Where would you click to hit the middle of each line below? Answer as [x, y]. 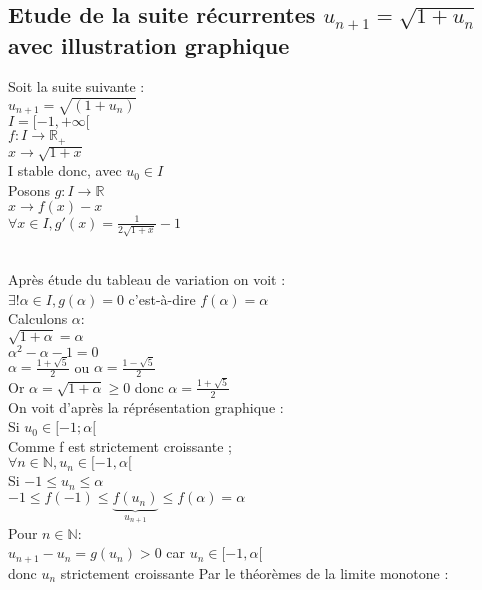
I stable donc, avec [65, 170]
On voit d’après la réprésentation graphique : [146, 406]
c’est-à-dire [162, 298]
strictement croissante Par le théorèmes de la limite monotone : [254, 572]
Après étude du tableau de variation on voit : [147, 279]
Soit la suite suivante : [76, 86]
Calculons [38, 318]
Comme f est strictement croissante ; [120, 445]
